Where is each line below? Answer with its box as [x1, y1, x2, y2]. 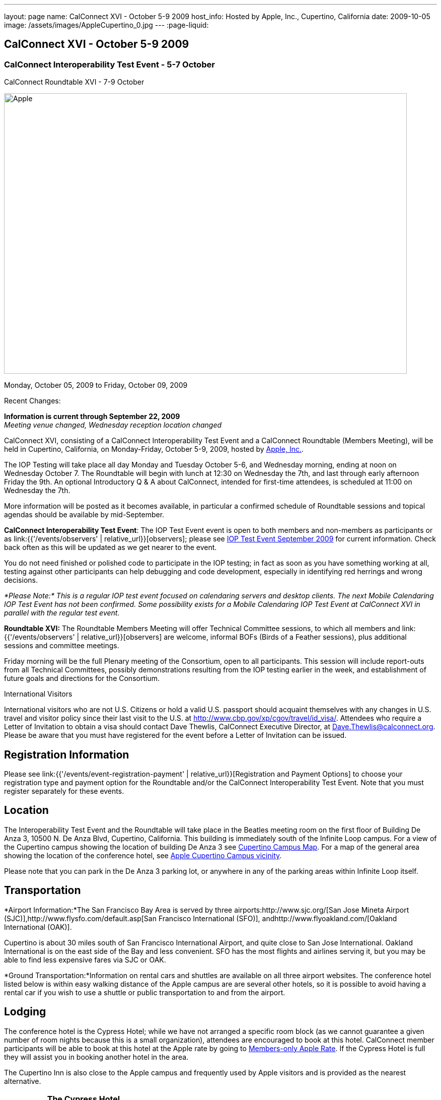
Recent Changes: [4, 396, 61, 405]
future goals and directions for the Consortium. [4, 674, 160, 683]
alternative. [4, 1076, 41, 1085]
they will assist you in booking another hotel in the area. [4, 1052, 189, 1061]
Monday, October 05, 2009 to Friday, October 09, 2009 [4, 381, 188, 390]
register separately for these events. [4, 787, 124, 796]
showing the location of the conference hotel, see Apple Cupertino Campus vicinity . [4, 851, 282, 860]
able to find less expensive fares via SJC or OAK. [4, 955, 166, 964]
